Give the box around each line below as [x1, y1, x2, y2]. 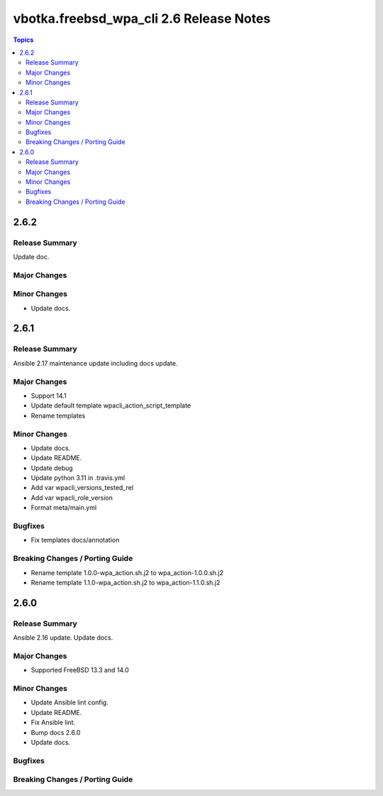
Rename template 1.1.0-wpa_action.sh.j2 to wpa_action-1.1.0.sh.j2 [30, 578, 221, 587]
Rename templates [30, 411, 86, 420]
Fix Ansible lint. [30, 718, 76, 727]
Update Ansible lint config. [30, 698, 109, 707]
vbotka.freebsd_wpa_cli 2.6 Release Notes [13, 11, 271, 26]
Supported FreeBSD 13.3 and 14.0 [30, 666, 129, 675]
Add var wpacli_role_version [30, 494, 113, 502]
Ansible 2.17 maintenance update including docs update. [13, 359, 178, 367]
